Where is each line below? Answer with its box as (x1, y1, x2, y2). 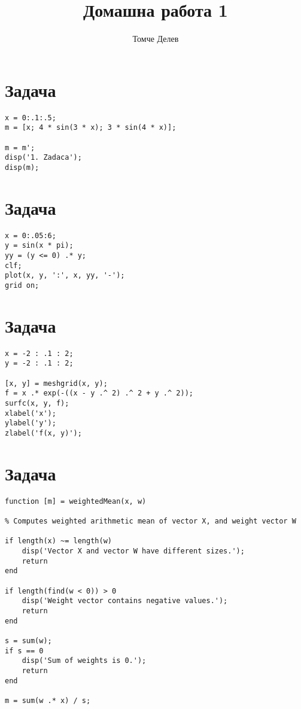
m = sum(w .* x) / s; (5, 696, 91, 705)
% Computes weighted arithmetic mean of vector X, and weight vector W (5, 517, 296, 526)
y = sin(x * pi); (5, 241, 74, 250)
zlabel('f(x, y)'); (5, 429, 82, 438)
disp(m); (5, 163, 39, 172)
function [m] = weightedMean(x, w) (5, 497, 147, 506)
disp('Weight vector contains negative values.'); (22, 597, 228, 605)
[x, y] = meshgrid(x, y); (5, 379, 108, 388)
